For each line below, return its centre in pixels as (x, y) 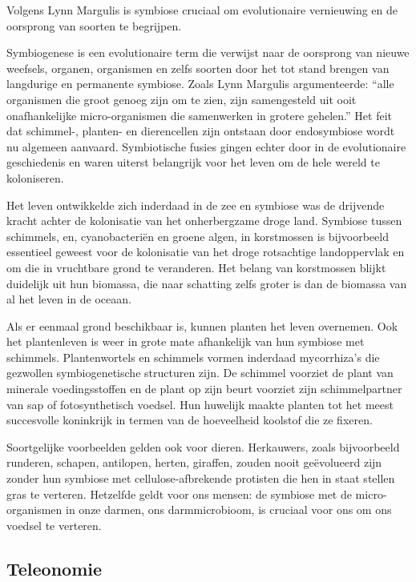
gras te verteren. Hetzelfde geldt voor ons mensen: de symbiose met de (179, 494)
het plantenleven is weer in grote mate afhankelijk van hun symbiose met (186, 341)
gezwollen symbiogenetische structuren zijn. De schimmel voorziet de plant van (200, 373)
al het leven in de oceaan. (69, 299)
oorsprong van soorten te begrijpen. (94, 25)
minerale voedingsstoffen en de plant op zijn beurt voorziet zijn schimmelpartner (204, 389)
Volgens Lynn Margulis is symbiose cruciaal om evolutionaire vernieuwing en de (202, 10)
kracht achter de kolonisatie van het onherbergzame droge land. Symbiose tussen (204, 221)
